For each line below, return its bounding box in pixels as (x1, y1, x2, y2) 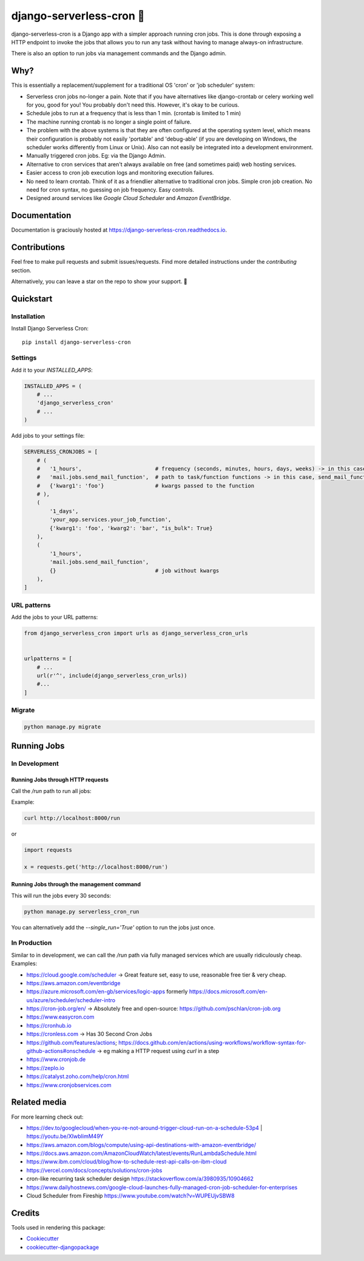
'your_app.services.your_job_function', (49, 516, 172, 523)
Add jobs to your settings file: (11, 432, 85, 440)
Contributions (11, 242, 65, 253)
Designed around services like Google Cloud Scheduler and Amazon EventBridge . (26, 195, 232, 202)
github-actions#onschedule (26, 1048, 96, 1055)
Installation (11, 312, 45, 321)
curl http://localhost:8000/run (24, 814, 121, 821)
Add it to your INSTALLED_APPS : (11, 366, 93, 373)
